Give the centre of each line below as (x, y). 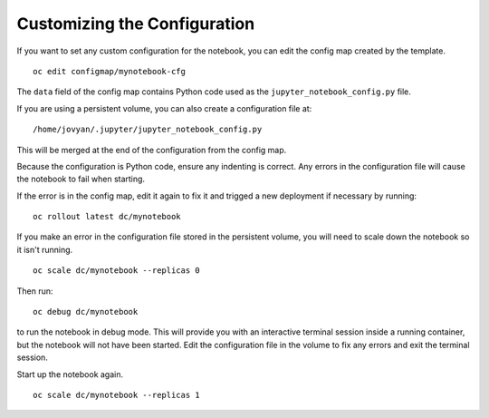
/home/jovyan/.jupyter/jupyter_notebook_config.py (148, 130)
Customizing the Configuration (136, 24)
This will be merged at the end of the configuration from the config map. (152, 150)
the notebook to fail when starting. (81, 179)
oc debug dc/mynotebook (86, 312)
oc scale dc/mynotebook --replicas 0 (117, 271)
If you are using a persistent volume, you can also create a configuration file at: (164, 108)
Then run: (35, 291)
